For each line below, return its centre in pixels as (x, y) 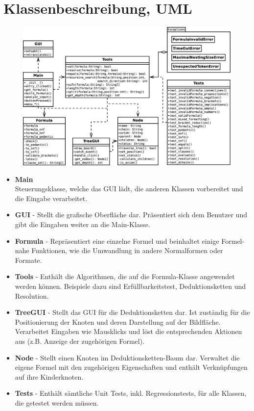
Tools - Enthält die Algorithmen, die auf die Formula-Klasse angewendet (125, 276)
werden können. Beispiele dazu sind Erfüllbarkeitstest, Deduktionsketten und (130, 286)
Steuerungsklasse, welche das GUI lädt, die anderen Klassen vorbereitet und (129, 189)
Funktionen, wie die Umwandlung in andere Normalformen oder (127, 250)
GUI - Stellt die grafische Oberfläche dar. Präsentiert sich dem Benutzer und (131, 215)
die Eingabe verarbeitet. (51, 198)
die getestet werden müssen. (57, 402)
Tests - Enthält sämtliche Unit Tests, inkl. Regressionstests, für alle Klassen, (131, 393)
